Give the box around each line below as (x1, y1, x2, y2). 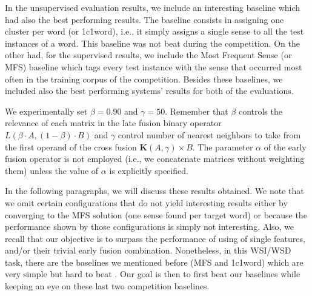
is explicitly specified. (109, 164, 188, 177)
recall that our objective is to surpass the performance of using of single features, (5, 232, 305, 244)
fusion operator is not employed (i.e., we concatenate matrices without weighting (5, 152, 305, 165)
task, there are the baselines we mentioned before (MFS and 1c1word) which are (5, 255, 304, 268)
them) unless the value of (5, 164, 99, 177)
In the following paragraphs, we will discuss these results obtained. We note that (5, 184, 304, 197)
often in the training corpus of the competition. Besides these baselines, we (5, 72, 283, 85)
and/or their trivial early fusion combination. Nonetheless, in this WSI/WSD (5, 244, 291, 257)
